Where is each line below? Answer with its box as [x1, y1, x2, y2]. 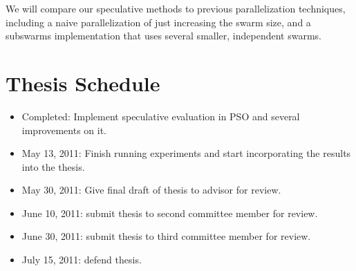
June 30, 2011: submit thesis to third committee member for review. [21, 229, 311, 243]
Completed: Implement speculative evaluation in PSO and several [21, 109, 300, 123]
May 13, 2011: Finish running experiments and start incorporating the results [21, 146, 351, 160]
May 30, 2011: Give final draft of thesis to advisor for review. [21, 183, 281, 197]
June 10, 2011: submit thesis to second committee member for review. [21, 205, 318, 220]
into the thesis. [21, 159, 85, 174]
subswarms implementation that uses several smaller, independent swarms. [6, 28, 321, 43]
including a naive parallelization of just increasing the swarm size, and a [6, 15, 311, 29]
